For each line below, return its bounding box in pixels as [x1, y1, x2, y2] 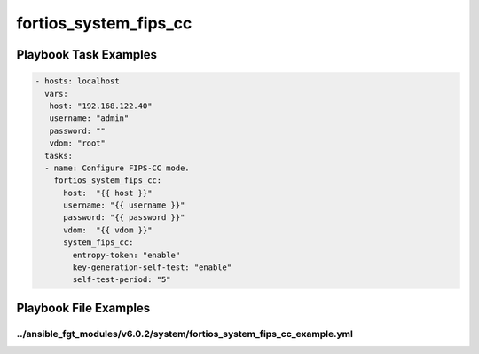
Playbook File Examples [16, 300, 151, 315]
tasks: [44, 151, 74, 161]
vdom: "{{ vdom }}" [63, 224, 153, 235]
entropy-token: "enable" [72, 249, 181, 260]
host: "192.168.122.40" [49, 100, 153, 111]
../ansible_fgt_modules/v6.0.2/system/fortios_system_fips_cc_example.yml [16, 327, 354, 340]
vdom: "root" [49, 138, 106, 148]
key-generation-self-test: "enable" [72, 263, 232, 272]
